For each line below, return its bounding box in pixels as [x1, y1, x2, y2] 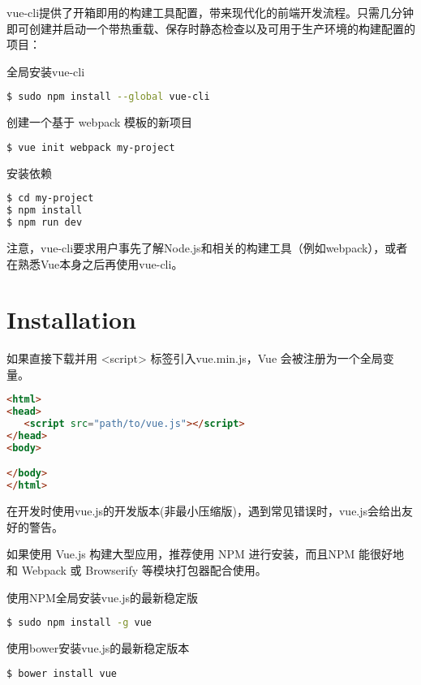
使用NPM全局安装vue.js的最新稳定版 [6, 588, 198, 605]
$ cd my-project [6, 192, 94, 205]
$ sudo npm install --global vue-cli [6, 91, 210, 103]
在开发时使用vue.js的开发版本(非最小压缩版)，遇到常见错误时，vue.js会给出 [6, 502, 402, 519]
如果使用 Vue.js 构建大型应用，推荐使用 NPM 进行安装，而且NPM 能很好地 [6, 545, 405, 562]
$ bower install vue [6, 667, 118, 679]
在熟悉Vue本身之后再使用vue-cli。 [6, 255, 183, 272]
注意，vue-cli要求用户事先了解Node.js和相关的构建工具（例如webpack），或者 [6, 239, 408, 256]
